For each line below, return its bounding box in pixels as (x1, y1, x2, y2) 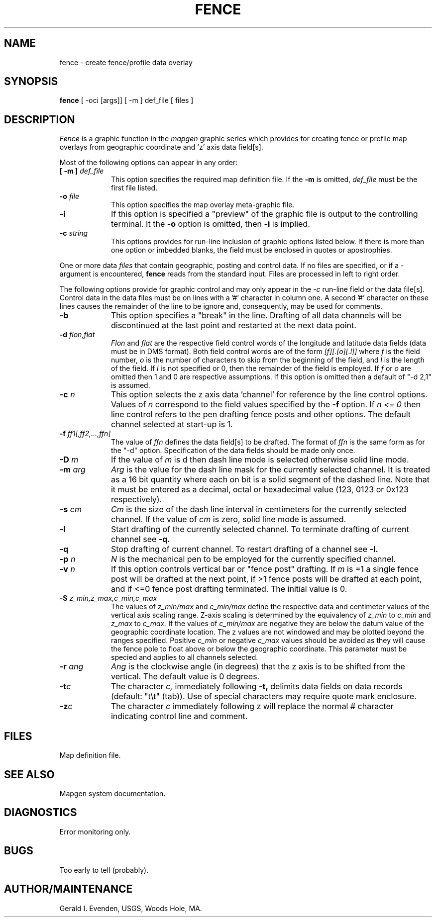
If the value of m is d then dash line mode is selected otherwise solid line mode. (110, 455, 409, 465)
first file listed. (111, 184, 158, 192)
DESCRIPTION (4, 113, 75, 126)
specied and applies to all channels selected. (111, 653, 258, 662)
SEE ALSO (4, 768, 55, 781)
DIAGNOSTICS (4, 806, 77, 819)
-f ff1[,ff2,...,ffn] (59, 429, 111, 438)
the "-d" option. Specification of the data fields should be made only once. (111, 446, 355, 455)
